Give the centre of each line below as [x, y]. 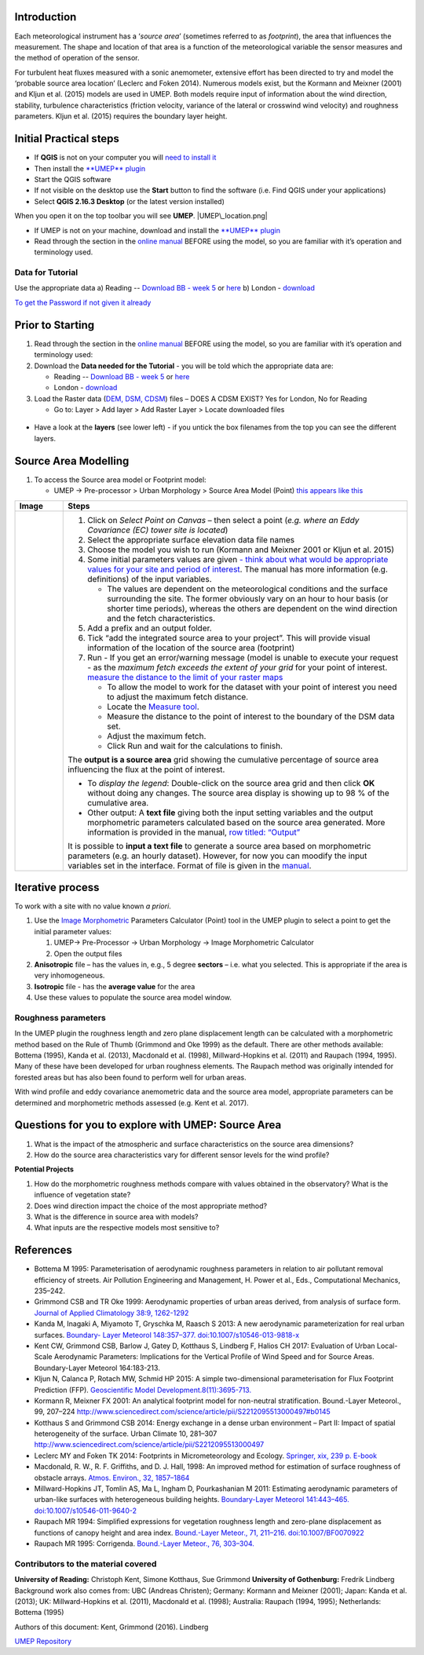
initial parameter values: [73, 931]
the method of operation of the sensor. [77, 58]
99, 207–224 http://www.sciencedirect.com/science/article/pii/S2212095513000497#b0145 [183, 1412]
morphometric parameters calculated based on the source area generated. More [236, 822]
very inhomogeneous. [69, 975]
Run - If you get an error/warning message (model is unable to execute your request [243, 657]
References [43, 1250]
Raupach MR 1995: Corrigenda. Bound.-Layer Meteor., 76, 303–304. [144, 1544]
